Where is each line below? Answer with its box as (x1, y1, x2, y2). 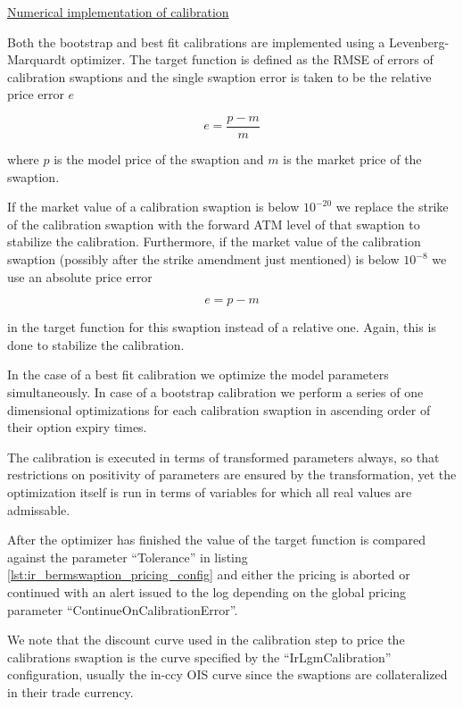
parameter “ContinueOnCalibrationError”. (7, 600, 238, 619)
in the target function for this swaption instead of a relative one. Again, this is (7, 318, 436, 337)
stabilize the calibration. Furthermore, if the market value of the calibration (7, 232, 421, 251)
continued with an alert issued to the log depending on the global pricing (7, 582, 407, 601)
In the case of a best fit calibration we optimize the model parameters (7, 365, 389, 384)
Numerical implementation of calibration (7, 3, 229, 21)
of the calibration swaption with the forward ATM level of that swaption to (7, 214, 420, 233)
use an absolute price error (7, 267, 153, 286)
